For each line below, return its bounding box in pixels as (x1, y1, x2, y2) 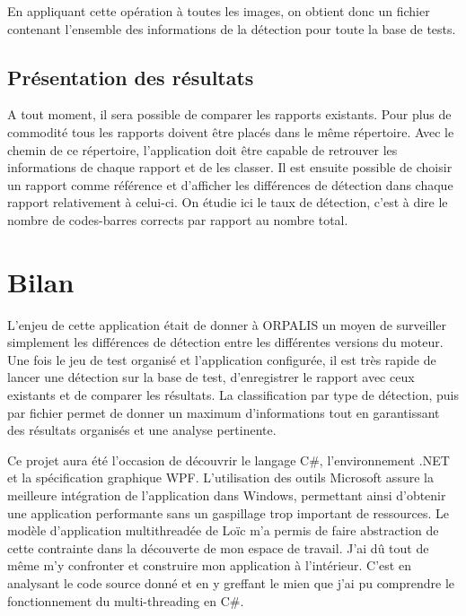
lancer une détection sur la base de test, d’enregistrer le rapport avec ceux (7, 368, 415, 386)
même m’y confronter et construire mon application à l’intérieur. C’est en (7, 556, 411, 575)
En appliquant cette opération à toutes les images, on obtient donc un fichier (7, 2, 430, 20)
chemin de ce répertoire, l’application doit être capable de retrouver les (7, 140, 398, 159)
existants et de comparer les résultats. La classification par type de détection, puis (7, 386, 459, 404)
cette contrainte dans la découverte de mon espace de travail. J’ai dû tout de (7, 538, 429, 557)
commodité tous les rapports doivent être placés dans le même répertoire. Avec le (7, 122, 454, 141)
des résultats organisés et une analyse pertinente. (7, 421, 277, 439)
